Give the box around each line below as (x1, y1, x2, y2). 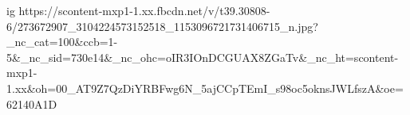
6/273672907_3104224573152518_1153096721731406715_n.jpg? (6, 17, 318, 34)
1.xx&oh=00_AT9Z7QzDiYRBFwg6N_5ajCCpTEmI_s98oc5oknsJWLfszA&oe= (6, 79, 404, 96)
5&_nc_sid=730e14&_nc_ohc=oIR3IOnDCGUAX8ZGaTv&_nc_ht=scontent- (6, 48, 399, 65)
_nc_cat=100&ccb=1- (6, 33, 118, 50)
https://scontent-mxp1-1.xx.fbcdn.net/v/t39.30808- (18, 2, 270, 18)
